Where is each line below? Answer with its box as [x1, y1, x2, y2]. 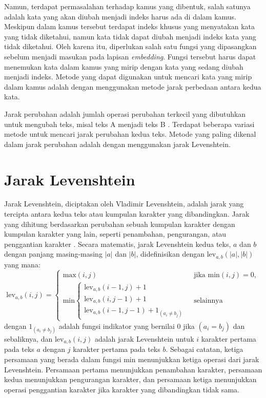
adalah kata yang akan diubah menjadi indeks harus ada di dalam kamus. [4, 11, 236, 22]
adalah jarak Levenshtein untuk [94, 333, 194, 344]
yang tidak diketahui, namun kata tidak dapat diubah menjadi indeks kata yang [4, 31, 256, 41]
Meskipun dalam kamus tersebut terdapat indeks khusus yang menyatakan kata [4, 21, 255, 32]
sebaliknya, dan [4, 333, 53, 344]
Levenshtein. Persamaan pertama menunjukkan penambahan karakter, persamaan [4, 364, 262, 374]
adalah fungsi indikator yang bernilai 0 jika [58, 320, 195, 331]
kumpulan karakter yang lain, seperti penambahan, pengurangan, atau [4, 228, 227, 239]
